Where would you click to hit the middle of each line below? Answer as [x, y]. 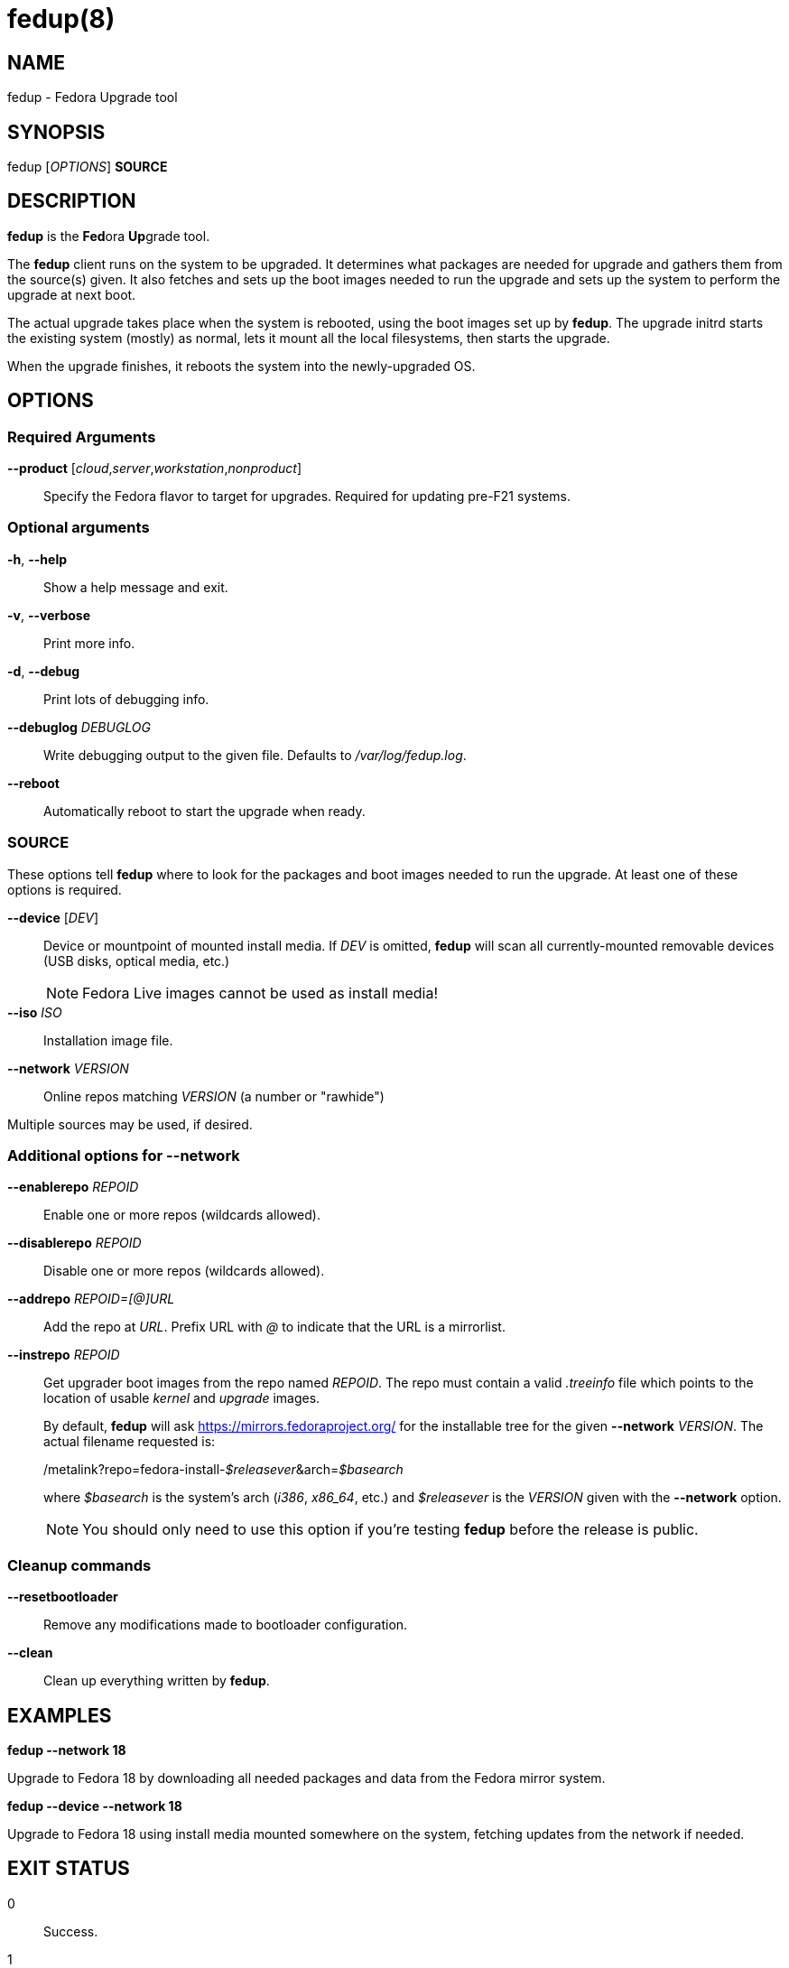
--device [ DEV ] [53, 917]
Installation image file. [108, 1040]
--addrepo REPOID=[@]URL [91, 1299]
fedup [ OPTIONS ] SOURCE [88, 167]
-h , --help [37, 559]
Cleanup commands [79, 1565]
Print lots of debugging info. [126, 699]
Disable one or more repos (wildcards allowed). [184, 1271]
